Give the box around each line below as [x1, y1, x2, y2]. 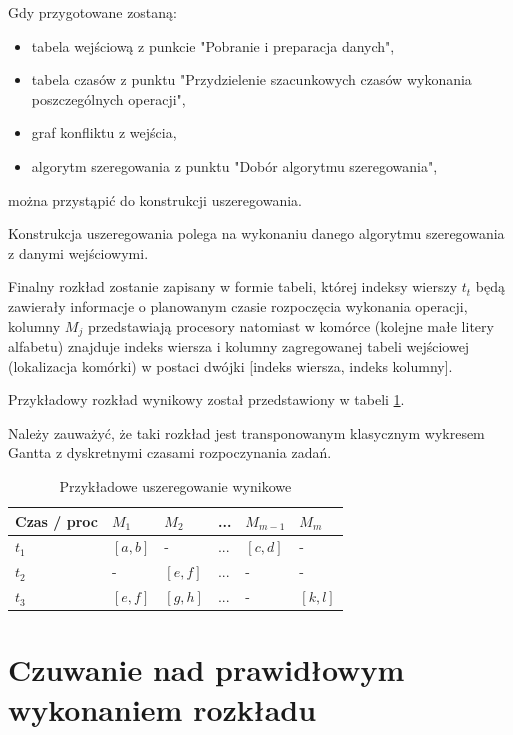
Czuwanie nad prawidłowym [8, 649, 405, 690]
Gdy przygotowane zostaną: [8, 2, 177, 22]
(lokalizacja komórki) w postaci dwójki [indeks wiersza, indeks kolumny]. [8, 355, 453, 376]
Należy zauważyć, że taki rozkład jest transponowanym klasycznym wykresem [8, 422, 485, 443]
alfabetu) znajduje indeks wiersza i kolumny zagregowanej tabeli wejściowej [8, 335, 470, 356]
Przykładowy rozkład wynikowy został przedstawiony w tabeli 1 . [8, 389, 405, 410]
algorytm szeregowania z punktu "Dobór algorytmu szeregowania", [31, 155, 438, 176]
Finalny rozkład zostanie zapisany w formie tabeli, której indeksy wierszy [8, 276, 458, 297]
